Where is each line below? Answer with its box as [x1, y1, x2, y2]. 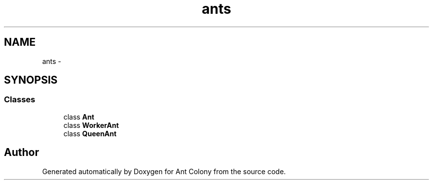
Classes [4, 94, 36, 105]
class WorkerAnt [63, 121, 119, 129]
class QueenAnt [63, 129, 117, 138]
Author [4, 146, 39, 159]
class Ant [63, 112, 94, 121]
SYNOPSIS [4, 74, 58, 87]
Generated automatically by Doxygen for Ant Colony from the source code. [42, 167, 286, 176]
